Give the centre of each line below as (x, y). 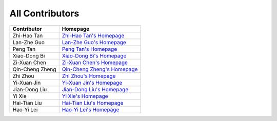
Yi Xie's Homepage (85, 96)
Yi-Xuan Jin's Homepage (92, 83)
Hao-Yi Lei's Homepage (91, 109)
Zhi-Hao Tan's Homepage (93, 35)
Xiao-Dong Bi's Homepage (94, 55)
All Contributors (44, 13)
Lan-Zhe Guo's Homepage (94, 42)
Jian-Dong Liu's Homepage (95, 89)
